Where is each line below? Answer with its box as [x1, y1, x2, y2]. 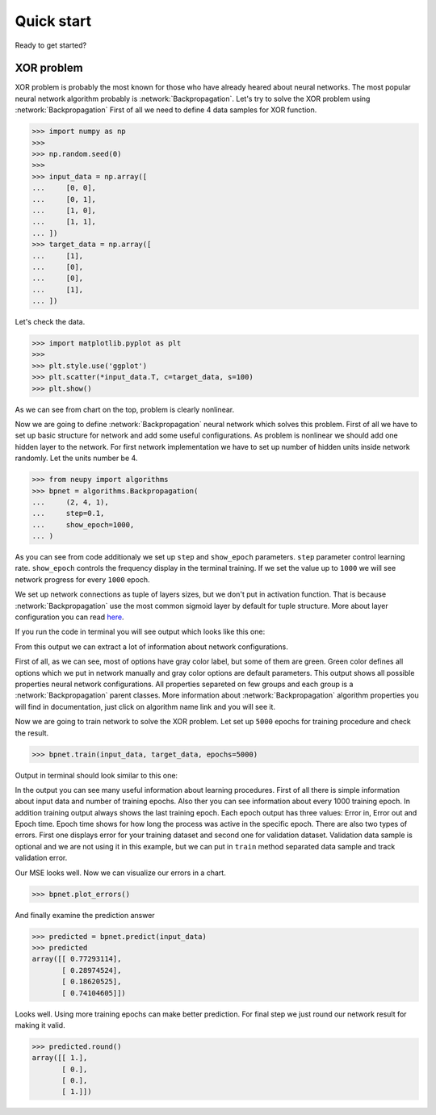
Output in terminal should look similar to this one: [15, 770, 178, 780]
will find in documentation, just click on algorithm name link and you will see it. [15, 702, 276, 711]
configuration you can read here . [15, 612, 124, 622]
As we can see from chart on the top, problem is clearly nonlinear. [15, 405, 234, 414]
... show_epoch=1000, [31, 520, 135, 529]
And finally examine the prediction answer [15, 910, 155, 920]
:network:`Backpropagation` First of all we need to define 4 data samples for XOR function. [15, 105, 317, 115]
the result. [15, 727, 49, 738]
